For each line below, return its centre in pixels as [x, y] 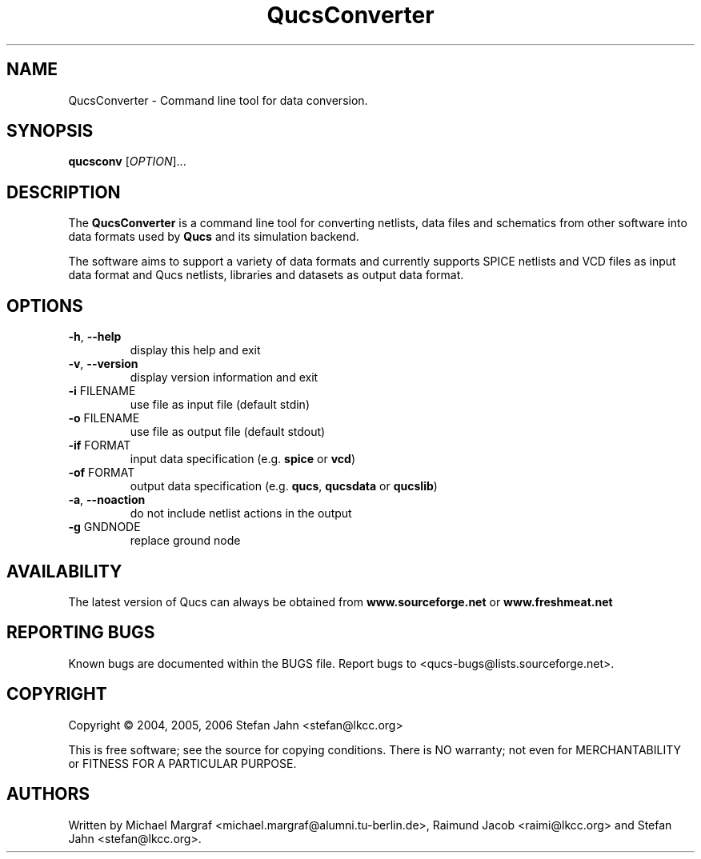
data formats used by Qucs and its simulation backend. [214, 237]
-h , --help [95, 337]
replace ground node [185, 541]
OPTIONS [45, 306]
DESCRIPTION [64, 192]
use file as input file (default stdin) [220, 405]
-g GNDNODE [104, 527]
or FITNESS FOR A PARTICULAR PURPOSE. [182, 763]
